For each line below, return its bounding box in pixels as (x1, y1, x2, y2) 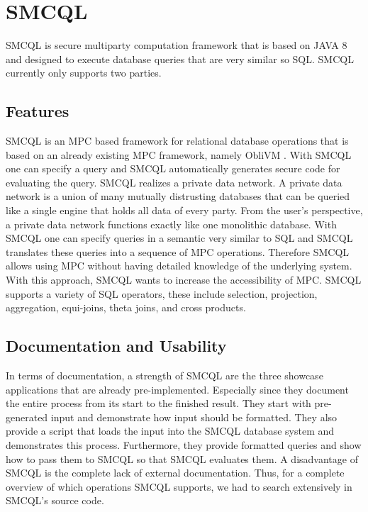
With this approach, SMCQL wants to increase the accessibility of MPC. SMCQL (6, 272, 362, 287)
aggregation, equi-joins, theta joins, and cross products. (6, 300, 246, 315)
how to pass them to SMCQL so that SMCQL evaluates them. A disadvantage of (6, 451, 358, 466)
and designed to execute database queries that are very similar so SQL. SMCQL (6, 51, 354, 66)
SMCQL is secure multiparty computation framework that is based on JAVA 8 (6, 38, 347, 52)
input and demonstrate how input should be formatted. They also (50, 409, 338, 424)
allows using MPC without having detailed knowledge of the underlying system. (6, 258, 352, 273)
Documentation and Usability (6, 335, 227, 357)
